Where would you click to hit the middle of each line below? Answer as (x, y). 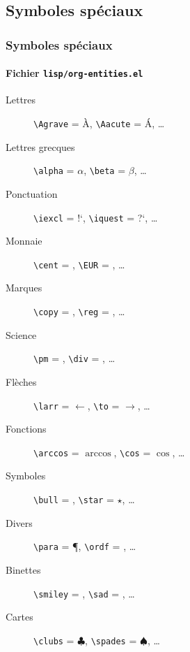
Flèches (21, 381)
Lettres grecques (40, 146)
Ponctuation (32, 193)
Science (21, 334)
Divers (19, 522)
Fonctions (26, 429)
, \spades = (111, 640)
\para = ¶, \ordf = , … (85, 546)
